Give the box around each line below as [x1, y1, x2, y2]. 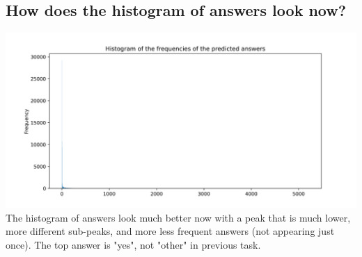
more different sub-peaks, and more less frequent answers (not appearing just [6, 224, 335, 238]
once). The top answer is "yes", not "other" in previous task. [6, 237, 261, 251]
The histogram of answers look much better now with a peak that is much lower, [6, 210, 351, 224]
